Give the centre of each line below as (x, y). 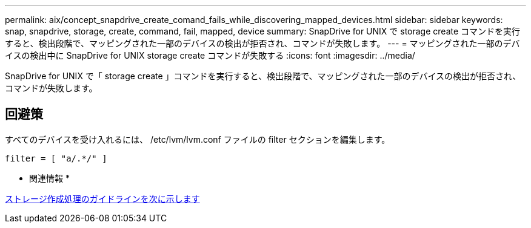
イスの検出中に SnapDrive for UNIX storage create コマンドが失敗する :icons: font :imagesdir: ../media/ (210, 55)
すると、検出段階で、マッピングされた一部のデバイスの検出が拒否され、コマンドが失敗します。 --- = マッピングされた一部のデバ (262, 43)
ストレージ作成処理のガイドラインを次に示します (102, 198)
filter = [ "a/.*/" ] (56, 158)
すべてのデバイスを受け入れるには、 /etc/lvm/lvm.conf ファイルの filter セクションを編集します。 (198, 139)
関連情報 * (49, 178)
